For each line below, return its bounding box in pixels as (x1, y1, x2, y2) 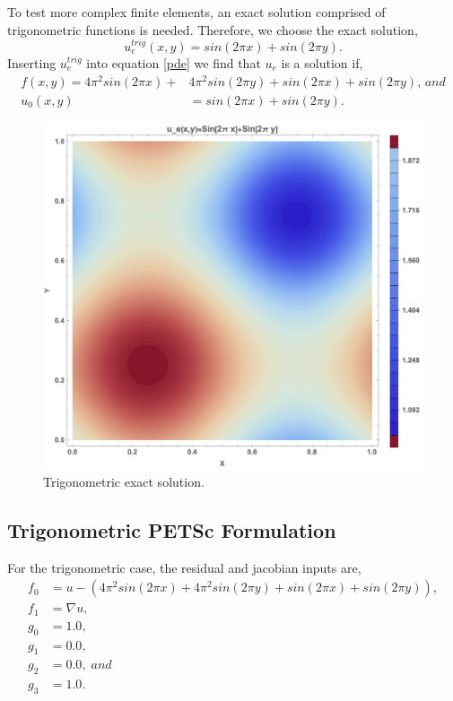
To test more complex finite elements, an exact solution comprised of (7, 3, 386, 21)
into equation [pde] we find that (86, 53, 261, 72)
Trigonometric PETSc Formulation (7, 515, 336, 543)
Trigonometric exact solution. (43, 472, 205, 490)
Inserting (7, 53, 57, 72)
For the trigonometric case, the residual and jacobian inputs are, (7, 558, 362, 576)
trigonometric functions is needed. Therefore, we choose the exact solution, (7, 20, 418, 39)
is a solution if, (281, 53, 363, 72)
